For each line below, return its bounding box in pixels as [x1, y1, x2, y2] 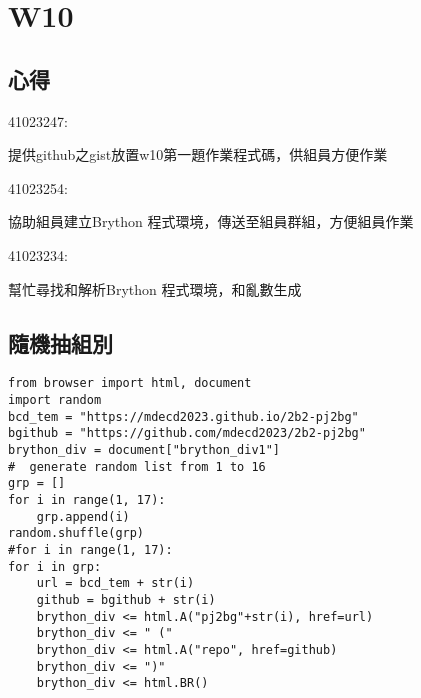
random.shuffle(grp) [8, 526, 145, 541]
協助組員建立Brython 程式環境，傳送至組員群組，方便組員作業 [8, 211, 414, 232]
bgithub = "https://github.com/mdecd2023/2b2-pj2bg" [8, 426, 366, 441]
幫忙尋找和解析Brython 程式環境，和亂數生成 [8, 278, 302, 299]
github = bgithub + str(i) [36, 592, 216, 607]
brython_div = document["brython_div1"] [8, 442, 281, 457]
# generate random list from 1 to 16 [8, 459, 266, 474]
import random [8, 393, 102, 407]
